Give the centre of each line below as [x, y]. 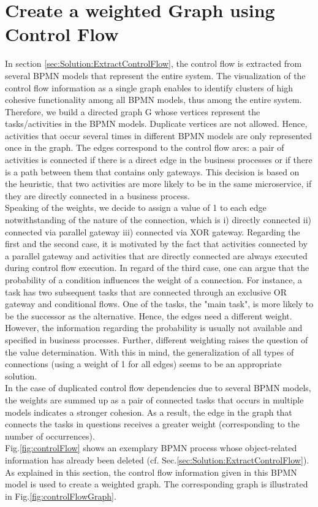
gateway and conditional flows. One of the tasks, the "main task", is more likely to [159, 304]
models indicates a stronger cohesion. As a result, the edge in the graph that [149, 412]
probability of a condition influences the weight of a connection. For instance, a [154, 280]
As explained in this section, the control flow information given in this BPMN [151, 472]
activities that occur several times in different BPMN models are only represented [159, 135]
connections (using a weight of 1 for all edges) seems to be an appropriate [143, 364]
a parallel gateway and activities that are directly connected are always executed [156, 255]
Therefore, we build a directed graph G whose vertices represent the [133, 111]
